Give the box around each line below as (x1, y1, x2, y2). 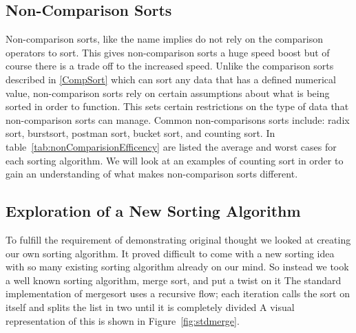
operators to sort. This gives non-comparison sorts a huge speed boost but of (6, 45, 330, 59)
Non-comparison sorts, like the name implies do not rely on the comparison (6, 32, 323, 46)
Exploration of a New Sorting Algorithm (6, 200, 301, 222)
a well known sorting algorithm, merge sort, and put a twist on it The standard (6, 272, 342, 287)
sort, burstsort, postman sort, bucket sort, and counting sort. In (6, 126, 275, 140)
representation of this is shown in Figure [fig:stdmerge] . (6, 313, 240, 327)
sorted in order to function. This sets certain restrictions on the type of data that (6, 99, 349, 114)
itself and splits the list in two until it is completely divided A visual (6, 299, 295, 314)
